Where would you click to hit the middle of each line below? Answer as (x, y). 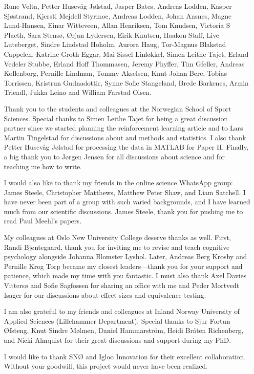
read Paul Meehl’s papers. (43, 221)
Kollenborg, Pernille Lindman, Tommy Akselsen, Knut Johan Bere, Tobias (116, 73)
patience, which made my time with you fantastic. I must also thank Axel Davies (125, 275)
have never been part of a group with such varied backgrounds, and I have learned (127, 202)
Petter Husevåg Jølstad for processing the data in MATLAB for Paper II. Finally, (126, 147)
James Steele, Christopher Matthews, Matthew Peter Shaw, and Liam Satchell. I (125, 192)
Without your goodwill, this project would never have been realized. (106, 366)
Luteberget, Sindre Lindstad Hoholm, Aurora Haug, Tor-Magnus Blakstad (115, 44)
